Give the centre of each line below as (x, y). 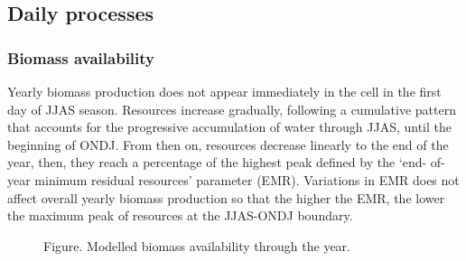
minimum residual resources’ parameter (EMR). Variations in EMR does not (247, 179)
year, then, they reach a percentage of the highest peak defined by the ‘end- (217, 162)
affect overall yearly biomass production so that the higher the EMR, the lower (226, 197)
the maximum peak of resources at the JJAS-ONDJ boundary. (180, 215)
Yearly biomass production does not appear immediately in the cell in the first (224, 91)
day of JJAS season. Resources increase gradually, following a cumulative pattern (232, 109)
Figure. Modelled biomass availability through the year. (197, 245)
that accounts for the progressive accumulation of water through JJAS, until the (229, 127)
